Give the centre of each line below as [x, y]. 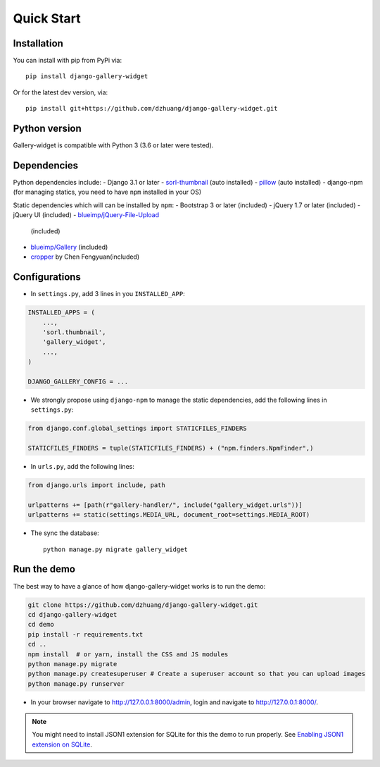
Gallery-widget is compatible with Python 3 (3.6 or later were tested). [113, 145]
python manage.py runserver [76, 683]
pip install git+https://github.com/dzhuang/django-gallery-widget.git [152, 109]
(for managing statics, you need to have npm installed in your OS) [107, 192]
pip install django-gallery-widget [87, 76]
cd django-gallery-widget [72, 614]
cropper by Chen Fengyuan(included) [85, 257]
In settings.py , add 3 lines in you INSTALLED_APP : [108, 294]
